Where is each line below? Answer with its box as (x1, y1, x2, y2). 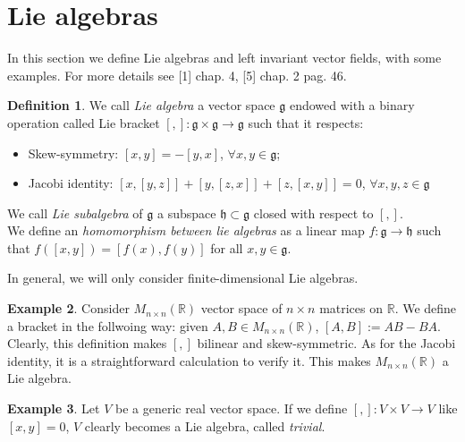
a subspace (157, 203, 216, 222)
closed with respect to (253, 203, 374, 222)
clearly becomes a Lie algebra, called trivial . (84, 416, 325, 435)
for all (210, 238, 243, 257)
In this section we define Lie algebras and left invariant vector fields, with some (7, 48, 442, 67)
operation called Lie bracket (7, 113, 160, 132)
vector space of (200, 299, 283, 318)
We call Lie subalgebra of (7, 203, 143, 222)
